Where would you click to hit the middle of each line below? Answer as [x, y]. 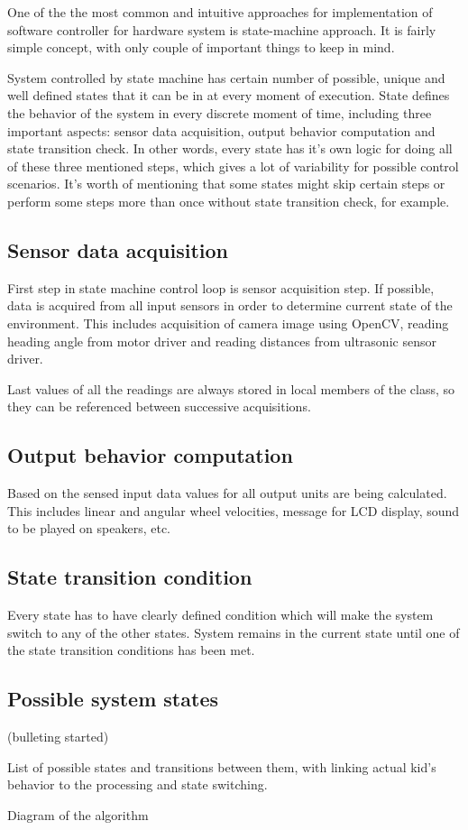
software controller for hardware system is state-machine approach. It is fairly [222, 29]
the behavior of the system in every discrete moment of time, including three [220, 112]
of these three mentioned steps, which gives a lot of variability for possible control [233, 166]
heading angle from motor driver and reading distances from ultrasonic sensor [222, 341]
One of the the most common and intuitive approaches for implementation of [220, 12]
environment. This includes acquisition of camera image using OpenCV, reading [228, 323]
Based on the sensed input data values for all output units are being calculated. [227, 493]
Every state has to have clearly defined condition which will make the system [220, 615]
